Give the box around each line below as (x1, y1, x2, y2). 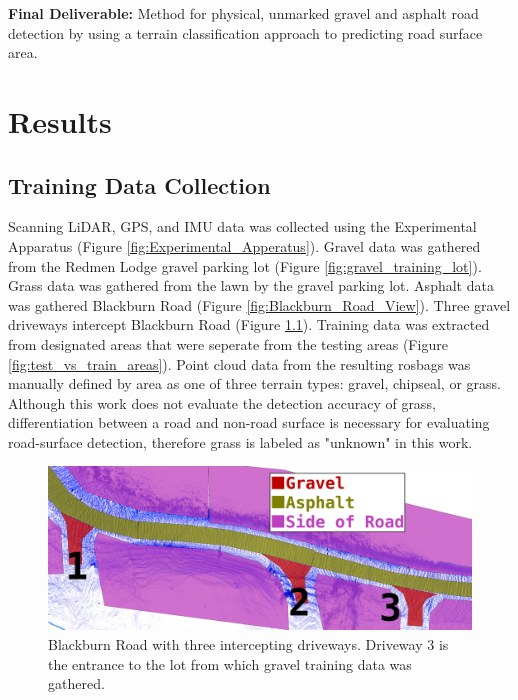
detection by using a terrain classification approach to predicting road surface (8, 22, 483, 43)
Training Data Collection (8, 169, 271, 200)
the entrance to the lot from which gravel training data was (48, 653, 412, 674)
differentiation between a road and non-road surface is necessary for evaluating (8, 412, 490, 433)
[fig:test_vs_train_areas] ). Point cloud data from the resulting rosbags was (8, 353, 471, 374)
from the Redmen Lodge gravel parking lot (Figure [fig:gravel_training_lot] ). (8, 255, 482, 276)
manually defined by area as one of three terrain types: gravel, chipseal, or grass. (8, 373, 501, 394)
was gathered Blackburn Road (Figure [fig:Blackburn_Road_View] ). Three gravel (8, 294, 511, 315)
